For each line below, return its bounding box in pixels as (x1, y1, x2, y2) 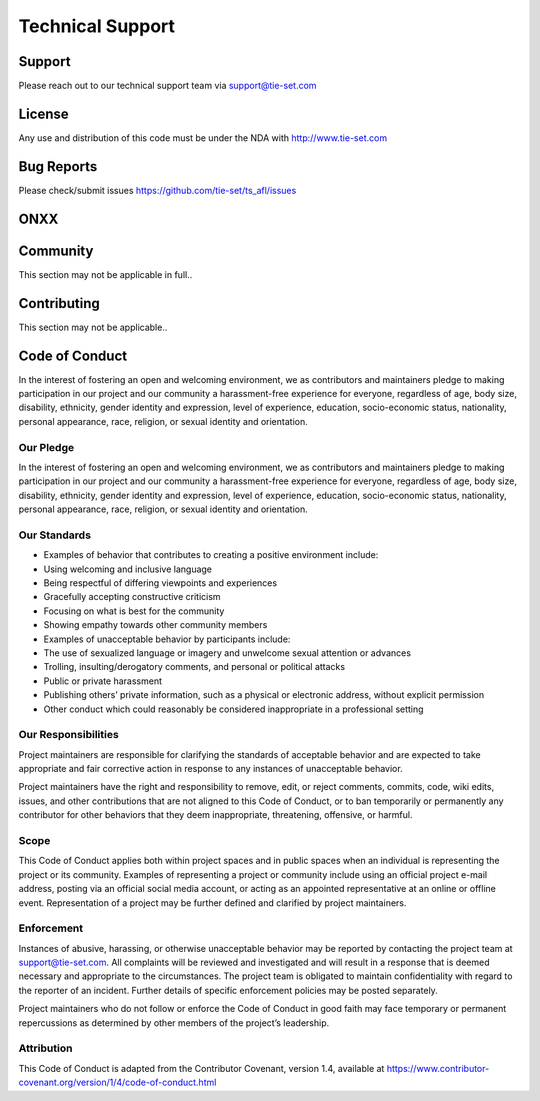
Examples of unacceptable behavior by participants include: (43, 633, 291, 645)
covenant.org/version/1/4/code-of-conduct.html (18, 1076, 217, 1089)
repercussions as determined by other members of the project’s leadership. (18, 1016, 330, 1029)
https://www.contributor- (386, 1062, 490, 1074)
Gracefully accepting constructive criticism (43, 591, 221, 603)
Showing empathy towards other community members (43, 619, 268, 631)
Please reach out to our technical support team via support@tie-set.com (18, 80, 317, 92)
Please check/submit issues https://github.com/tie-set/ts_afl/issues (18, 184, 297, 196)
